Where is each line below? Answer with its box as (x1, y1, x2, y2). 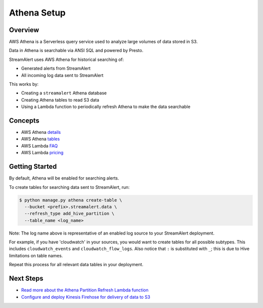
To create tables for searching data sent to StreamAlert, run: (9, 184, 130, 190)
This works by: (9, 81, 39, 87)
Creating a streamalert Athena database (21, 90, 107, 96)
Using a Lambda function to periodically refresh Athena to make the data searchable (21, 104, 191, 109)
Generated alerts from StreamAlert (21, 66, 91, 72)
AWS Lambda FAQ (21, 143, 58, 148)
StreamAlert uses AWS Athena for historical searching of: (9, 56, 124, 62)
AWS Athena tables (21, 136, 60, 142)
